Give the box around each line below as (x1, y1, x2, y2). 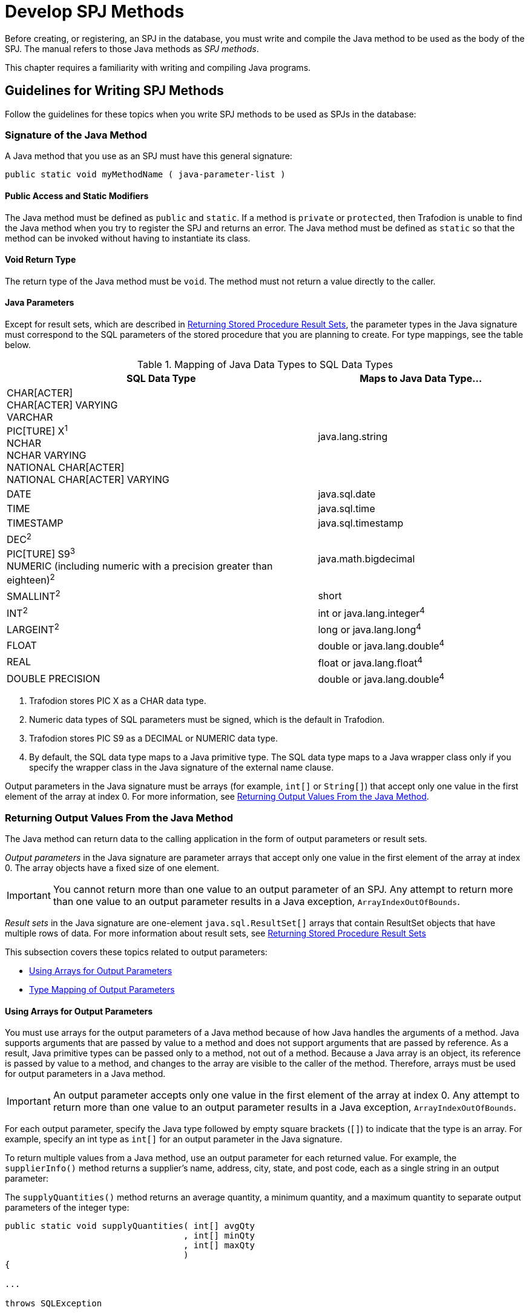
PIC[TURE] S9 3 (7, 545, 75, 560)
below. (5, 340, 31, 350)
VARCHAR (7, 411, 53, 423)
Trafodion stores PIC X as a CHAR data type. (29, 696, 206, 706)
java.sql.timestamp (318, 517, 404, 530)
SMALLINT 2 (7, 588, 61, 603)
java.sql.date (318, 488, 376, 501)
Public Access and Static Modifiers (5, 190, 149, 201)
